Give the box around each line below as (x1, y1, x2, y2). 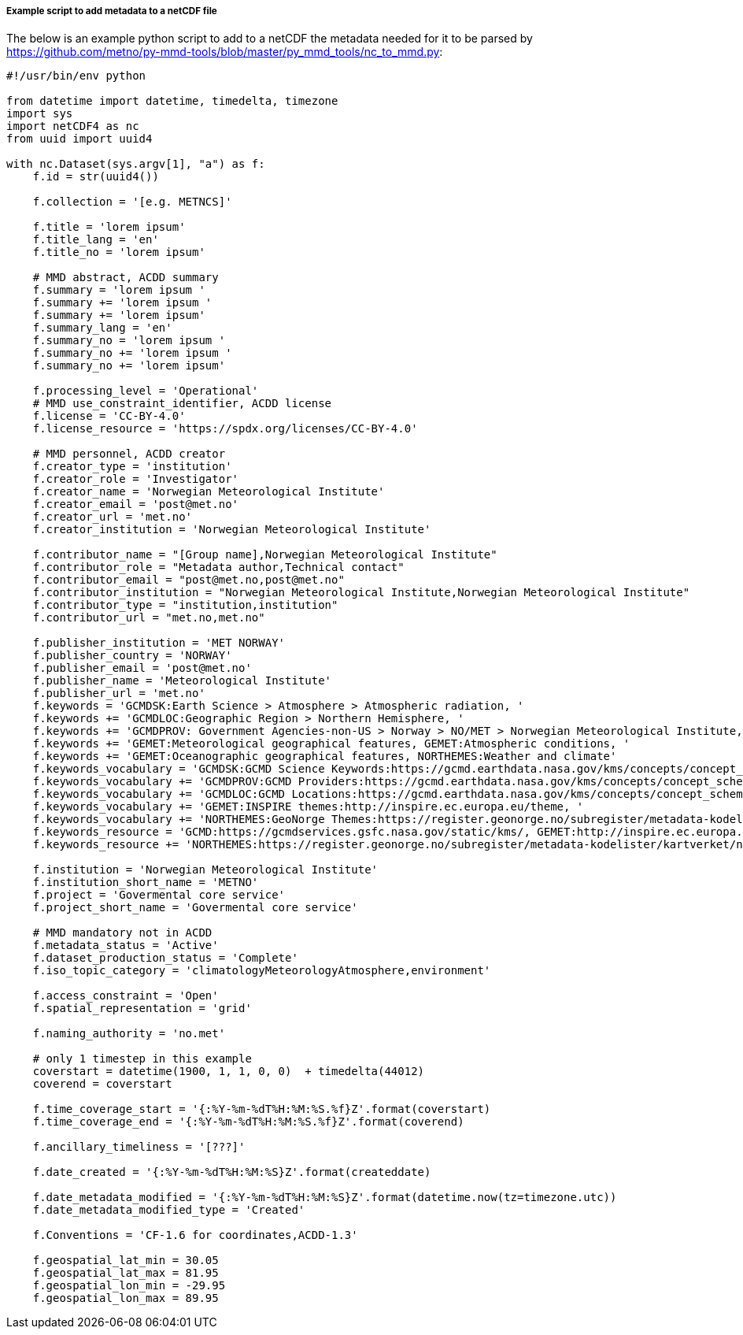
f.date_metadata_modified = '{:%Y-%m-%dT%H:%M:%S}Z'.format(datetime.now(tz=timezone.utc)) (32, 1191, 617, 1204)
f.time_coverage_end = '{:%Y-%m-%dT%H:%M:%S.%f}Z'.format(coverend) (32, 1115, 464, 1129)
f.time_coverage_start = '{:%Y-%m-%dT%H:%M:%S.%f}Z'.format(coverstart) (32, 1103, 491, 1116)
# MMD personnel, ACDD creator (32, 447, 226, 461)
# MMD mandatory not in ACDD (32, 926, 213, 940)
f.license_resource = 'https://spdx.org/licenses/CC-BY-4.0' (32, 422, 418, 436)
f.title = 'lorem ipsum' (32, 221, 186, 234)
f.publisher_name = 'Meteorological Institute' (32, 674, 332, 688)
